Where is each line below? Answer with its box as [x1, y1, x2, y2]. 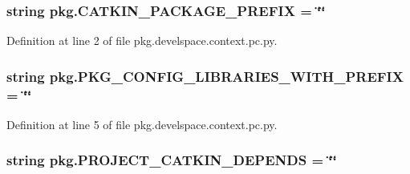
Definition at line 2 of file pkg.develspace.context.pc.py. [6, 32, 278, 49]
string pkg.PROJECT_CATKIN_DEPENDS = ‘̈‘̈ [6, 150, 337, 170]
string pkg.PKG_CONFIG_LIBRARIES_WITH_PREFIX [6, 66, 404, 86]
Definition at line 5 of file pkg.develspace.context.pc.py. [6, 115, 278, 132]
